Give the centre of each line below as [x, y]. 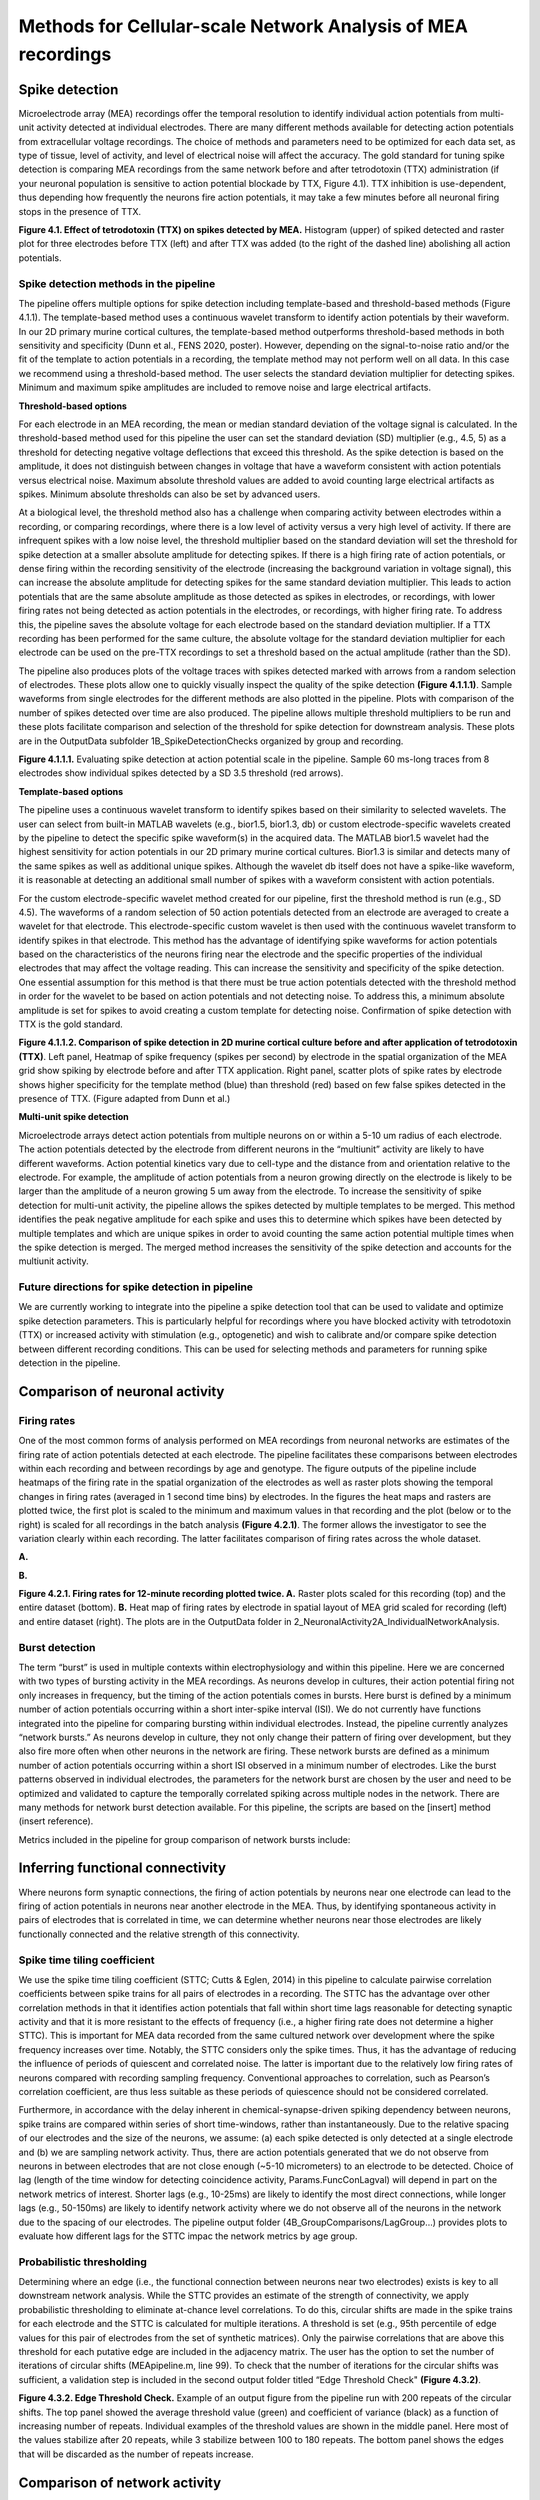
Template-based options [71, 791]
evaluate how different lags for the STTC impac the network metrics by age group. [188, 2236]
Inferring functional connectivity [122, 1868]
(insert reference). [56, 1821]
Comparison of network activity [120, 2482]
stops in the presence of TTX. [80, 211]
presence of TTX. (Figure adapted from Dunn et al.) [124, 1098]
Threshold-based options [72, 406]
